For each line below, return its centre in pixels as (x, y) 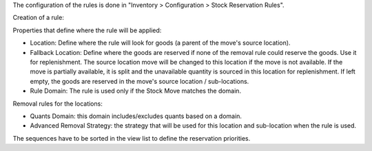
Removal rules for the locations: (58, 104)
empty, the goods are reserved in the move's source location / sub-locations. (139, 81)
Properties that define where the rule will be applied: (87, 30)
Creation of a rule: (39, 18)
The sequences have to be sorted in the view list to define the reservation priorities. (132, 138)
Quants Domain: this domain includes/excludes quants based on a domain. (136, 116)
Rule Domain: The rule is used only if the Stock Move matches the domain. (135, 91)
